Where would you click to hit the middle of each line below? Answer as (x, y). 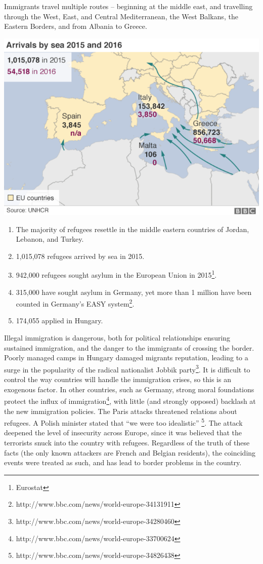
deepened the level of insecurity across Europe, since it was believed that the (123, 433)
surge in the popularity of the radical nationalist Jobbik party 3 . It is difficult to (127, 368)
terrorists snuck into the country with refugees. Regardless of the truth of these (127, 442)
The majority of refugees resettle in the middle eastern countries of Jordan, (133, 229)
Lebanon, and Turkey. (50, 239)
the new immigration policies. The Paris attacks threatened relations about (121, 411)
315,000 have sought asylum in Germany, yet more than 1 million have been (134, 292)
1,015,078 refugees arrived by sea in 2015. (80, 256)
